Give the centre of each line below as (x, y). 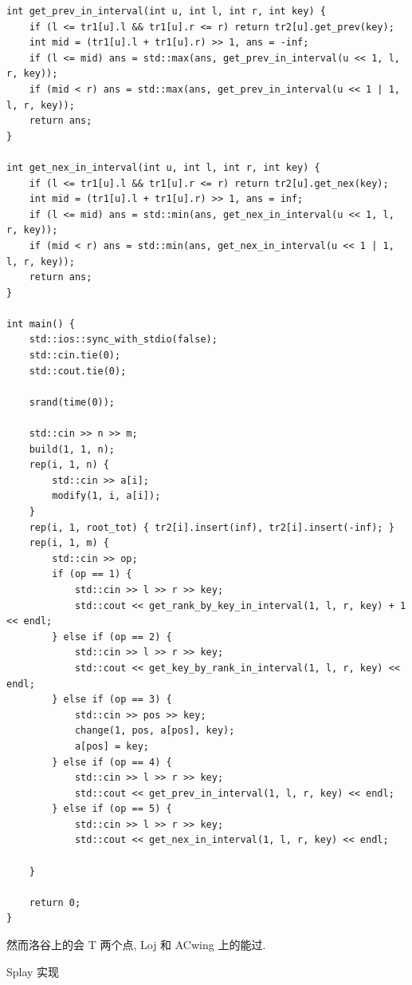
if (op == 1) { (92, 574)
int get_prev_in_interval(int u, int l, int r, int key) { (166, 11)
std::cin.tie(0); (75, 356)
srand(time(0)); (72, 402)
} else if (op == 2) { (112, 637)
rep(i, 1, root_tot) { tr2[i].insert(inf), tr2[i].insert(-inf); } (212, 527)
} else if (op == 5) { (112, 809)
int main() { (41, 324)
